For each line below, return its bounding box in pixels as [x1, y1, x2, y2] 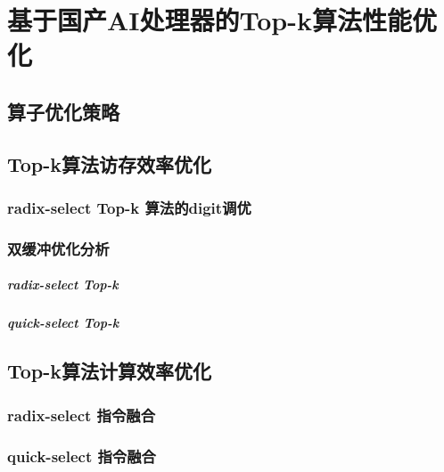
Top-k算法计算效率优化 [7, 357, 212, 385]
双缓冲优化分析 [7, 237, 110, 259]
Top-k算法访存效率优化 [7, 150, 212, 177]
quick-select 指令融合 [7, 444, 156, 467]
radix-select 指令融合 [7, 403, 156, 426]
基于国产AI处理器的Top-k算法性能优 [7, 2, 437, 38]
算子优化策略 [7, 97, 119, 125]
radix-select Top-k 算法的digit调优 [7, 197, 251, 219]
